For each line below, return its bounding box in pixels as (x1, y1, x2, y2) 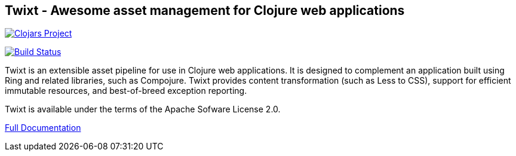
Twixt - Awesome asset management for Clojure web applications (5, 3, 405, 18)
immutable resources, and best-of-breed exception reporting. (5, 85, 247, 96)
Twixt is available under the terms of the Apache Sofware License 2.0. (5, 104, 281, 115)
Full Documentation (5, 123, 81, 133)
